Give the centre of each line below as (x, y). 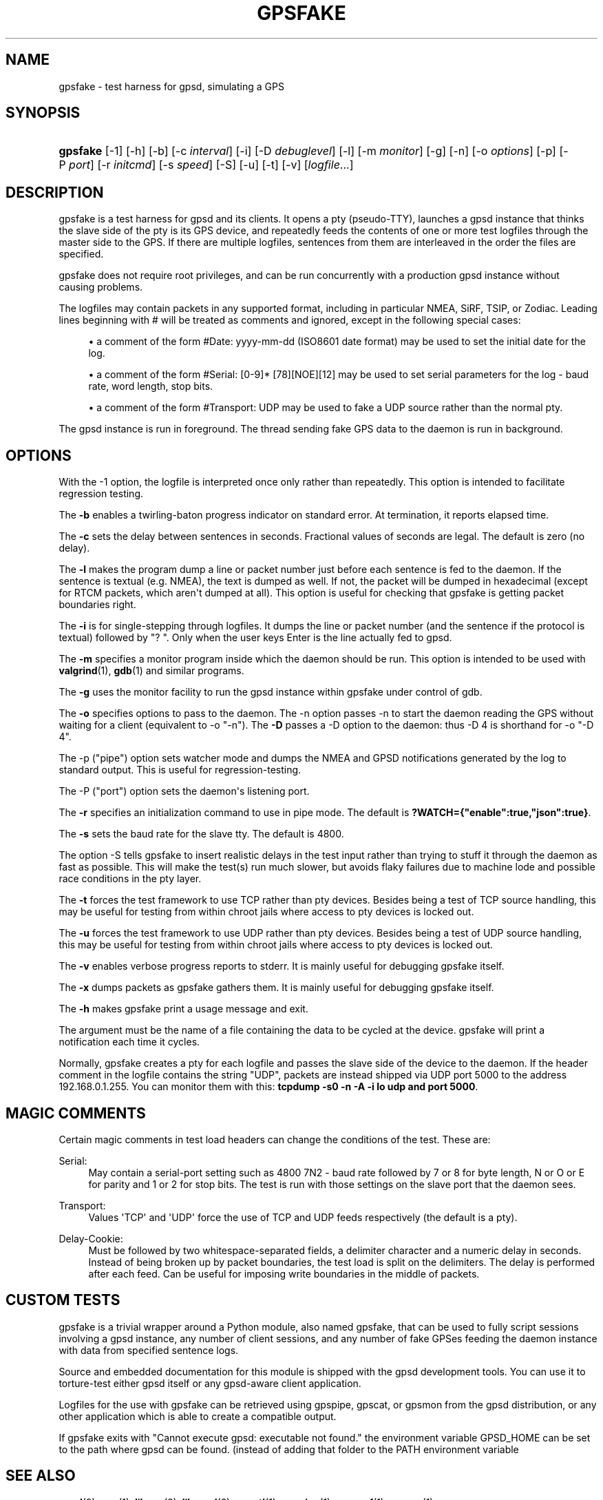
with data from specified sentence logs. (149, 1350)
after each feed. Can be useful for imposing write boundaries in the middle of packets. (284, 1273)
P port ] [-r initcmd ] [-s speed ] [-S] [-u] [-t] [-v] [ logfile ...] (206, 165)
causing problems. (101, 287)
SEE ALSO (41, 1476)
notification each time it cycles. (129, 1042)
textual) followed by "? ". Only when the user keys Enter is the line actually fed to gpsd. (255, 638)
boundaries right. (97, 605)
